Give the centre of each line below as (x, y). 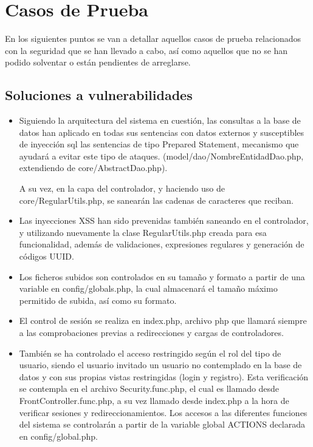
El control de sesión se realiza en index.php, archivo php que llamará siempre (163, 321)
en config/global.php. (58, 436)
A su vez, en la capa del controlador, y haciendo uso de (122, 188)
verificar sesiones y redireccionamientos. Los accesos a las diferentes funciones (163, 412)
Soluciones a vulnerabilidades (99, 95)
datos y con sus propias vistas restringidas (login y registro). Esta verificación (164, 376)
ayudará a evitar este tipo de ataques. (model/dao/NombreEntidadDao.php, (161, 156)
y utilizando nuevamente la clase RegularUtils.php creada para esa (143, 232)
